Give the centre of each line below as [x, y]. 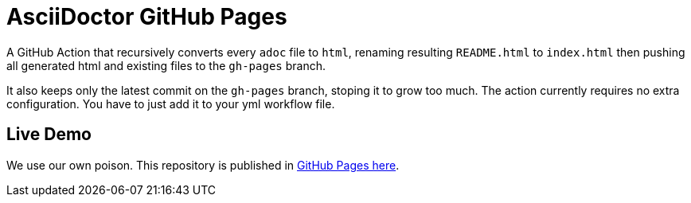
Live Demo [49, 135]
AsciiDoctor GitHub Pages [147, 17]
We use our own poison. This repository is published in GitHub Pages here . [203, 165]
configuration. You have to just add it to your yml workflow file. [171, 103]
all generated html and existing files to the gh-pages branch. [166, 65]
